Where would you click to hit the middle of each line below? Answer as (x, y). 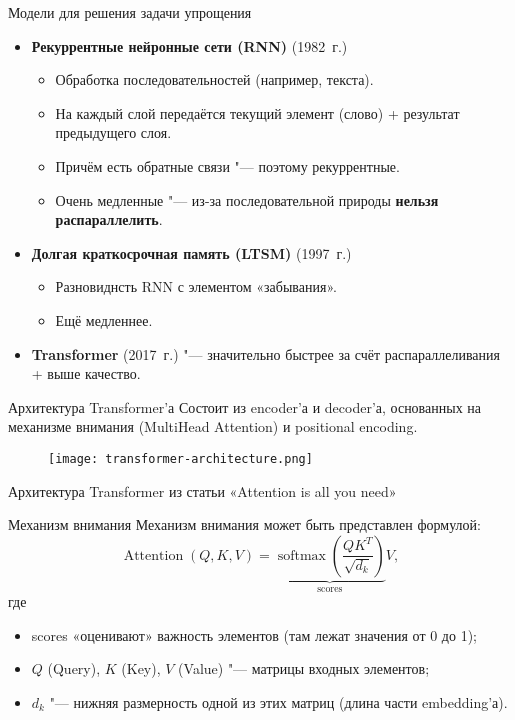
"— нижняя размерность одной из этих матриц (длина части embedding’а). (278, 701)
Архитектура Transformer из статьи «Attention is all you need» (202, 490)
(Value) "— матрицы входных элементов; (304, 668)
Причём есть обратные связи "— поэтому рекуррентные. (227, 165)
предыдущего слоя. (113, 132)
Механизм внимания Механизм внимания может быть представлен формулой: (244, 524)
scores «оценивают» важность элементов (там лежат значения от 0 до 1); (254, 634)
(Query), (74, 668)
